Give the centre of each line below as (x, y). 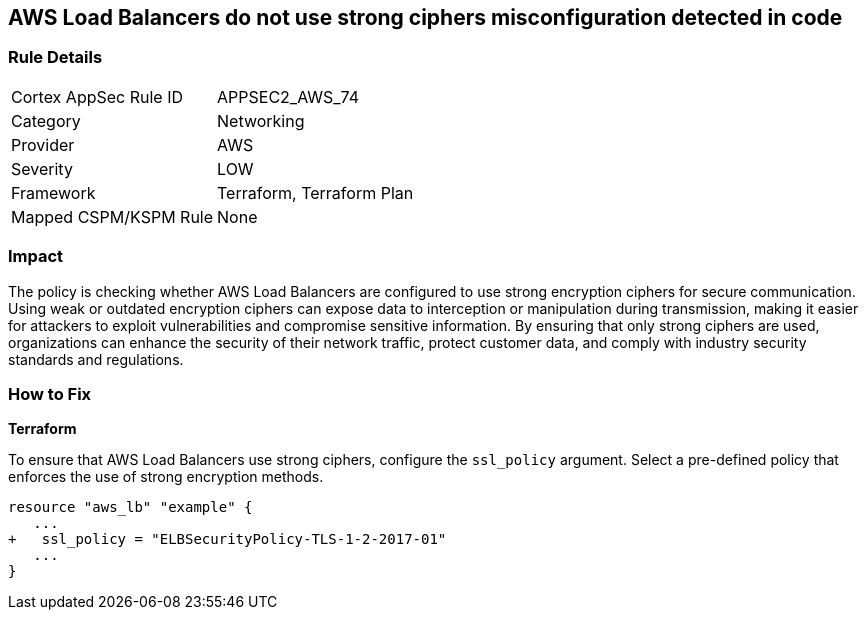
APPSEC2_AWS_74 (288, 96)
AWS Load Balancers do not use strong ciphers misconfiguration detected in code (425, 17)
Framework (53, 192)
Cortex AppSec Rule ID (97, 96)
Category (46, 120)
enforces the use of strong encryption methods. (166, 477)
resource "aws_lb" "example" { (130, 507)
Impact (36, 256)
